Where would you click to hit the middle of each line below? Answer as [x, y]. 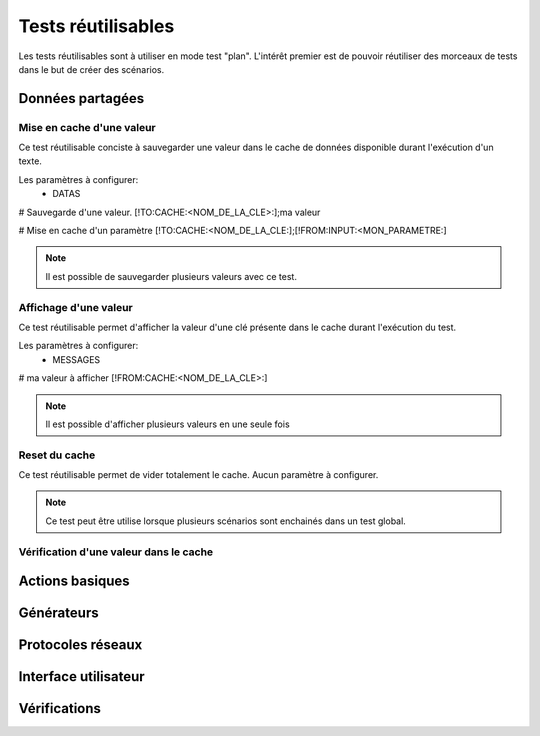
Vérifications [60, 708]
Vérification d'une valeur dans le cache [116, 552]
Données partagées [81, 98]
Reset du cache [57, 455]
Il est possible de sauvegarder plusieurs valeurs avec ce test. [171, 276]
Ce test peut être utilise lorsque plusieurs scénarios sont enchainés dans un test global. [226, 521]
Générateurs [58, 613]
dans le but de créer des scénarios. [91, 69]
